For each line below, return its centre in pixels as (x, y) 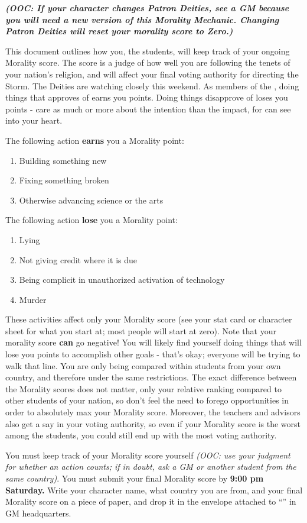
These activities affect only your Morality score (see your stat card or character (149, 319)
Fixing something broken (64, 180)
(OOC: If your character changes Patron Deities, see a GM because (147, 8)
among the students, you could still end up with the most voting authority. (141, 435)
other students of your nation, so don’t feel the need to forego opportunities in (147, 400)
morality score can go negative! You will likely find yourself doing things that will (153, 342)
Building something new (63, 160)
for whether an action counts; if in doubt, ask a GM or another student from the (151, 466)
